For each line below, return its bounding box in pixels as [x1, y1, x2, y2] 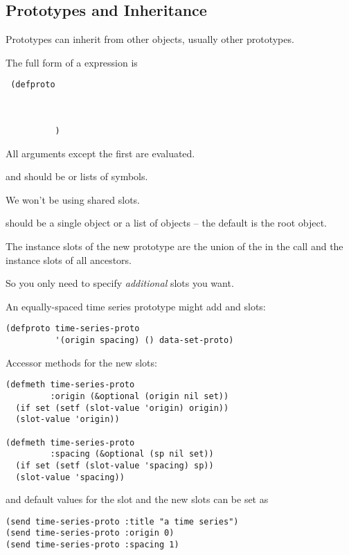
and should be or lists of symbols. [6, 169, 148, 184]
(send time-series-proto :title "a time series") [6, 516, 239, 527]
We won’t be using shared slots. [6, 192, 141, 206]
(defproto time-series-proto [6, 324, 140, 334]
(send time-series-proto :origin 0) [6, 528, 174, 538]
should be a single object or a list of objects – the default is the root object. [6, 215, 328, 230]
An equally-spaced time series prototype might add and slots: [6, 299, 266, 313]
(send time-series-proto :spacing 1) [6, 540, 179, 550]
